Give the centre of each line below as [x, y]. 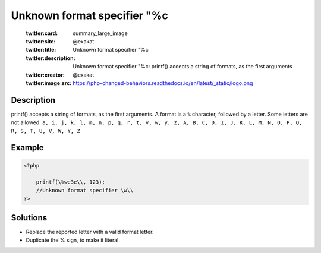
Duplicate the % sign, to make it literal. [73, 240]
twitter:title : [41, 50]
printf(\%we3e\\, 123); [70, 182]
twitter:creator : [45, 75]
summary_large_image [100, 33]
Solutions [29, 218]
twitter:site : [41, 41]
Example [27, 148]
